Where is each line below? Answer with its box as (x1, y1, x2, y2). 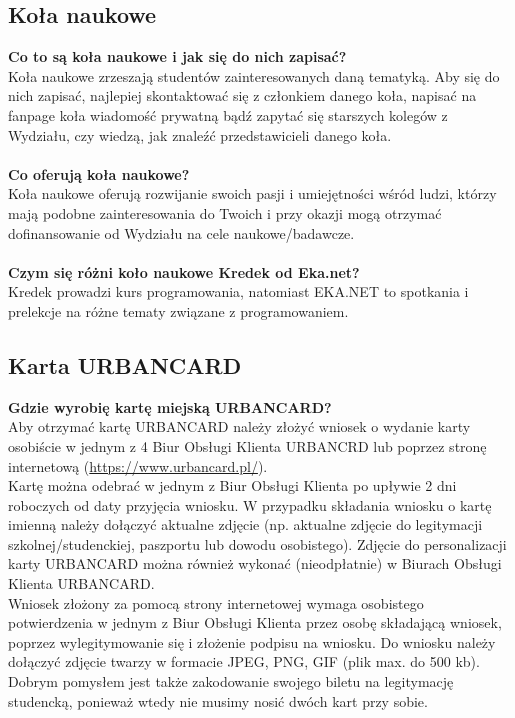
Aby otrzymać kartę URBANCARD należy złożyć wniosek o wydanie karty (8, 416, 471, 437)
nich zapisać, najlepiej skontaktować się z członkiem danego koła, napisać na (8, 85, 477, 106)
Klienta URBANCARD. (8, 573, 155, 594)
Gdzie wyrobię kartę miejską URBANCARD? (8, 396, 332, 417)
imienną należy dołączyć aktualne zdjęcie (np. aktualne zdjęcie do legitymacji (8, 514, 483, 535)
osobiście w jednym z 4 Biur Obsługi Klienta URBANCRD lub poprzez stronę (8, 435, 487, 456)
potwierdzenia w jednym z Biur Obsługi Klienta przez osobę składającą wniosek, (8, 612, 502, 633)
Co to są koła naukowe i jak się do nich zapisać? (8, 46, 347, 67)
